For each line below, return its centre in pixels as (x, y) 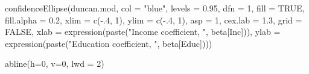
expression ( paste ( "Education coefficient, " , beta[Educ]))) (109, 43)
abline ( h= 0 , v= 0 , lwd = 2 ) (55, 63)
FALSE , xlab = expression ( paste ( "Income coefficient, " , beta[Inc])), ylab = (143, 32)
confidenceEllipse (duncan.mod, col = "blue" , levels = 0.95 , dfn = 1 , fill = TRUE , (155, 8)
